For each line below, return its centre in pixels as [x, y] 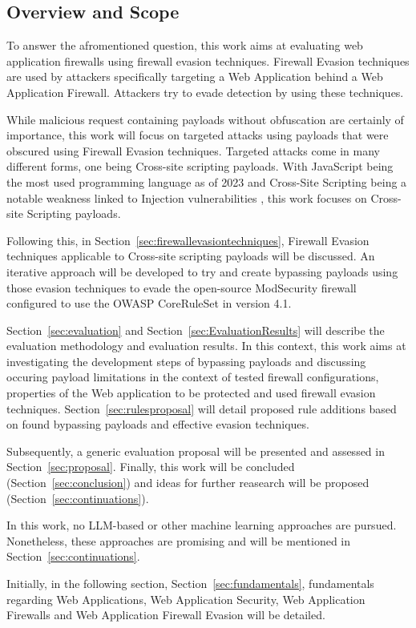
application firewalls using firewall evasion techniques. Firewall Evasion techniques [208, 60]
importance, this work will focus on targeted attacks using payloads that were [198, 135]
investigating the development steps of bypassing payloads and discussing [186, 361]
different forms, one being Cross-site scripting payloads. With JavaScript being [200, 166]
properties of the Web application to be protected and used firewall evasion [191, 393]
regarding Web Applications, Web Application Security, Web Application [186, 599]
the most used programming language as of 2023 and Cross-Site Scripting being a [207, 181]
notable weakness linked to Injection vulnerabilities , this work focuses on [187, 197]
